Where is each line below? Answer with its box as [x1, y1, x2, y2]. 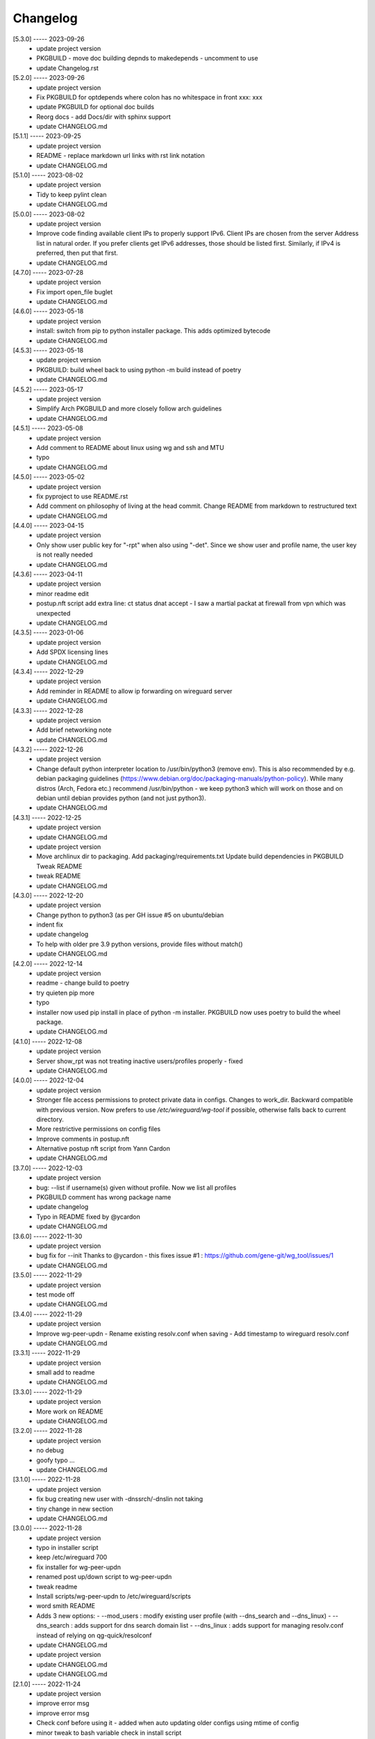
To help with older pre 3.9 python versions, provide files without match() [36, 940, 243, 948]
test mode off [36, 1290, 76, 1299]
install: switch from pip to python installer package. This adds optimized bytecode [36, 327, 271, 335]
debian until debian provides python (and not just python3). [36, 794, 206, 803]
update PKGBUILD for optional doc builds [36, 103, 155, 111]
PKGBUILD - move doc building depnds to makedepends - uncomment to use [36, 54, 258, 63]
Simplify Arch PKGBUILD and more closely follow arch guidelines [36, 404, 222, 413]
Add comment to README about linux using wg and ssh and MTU [36, 443, 225, 451]
